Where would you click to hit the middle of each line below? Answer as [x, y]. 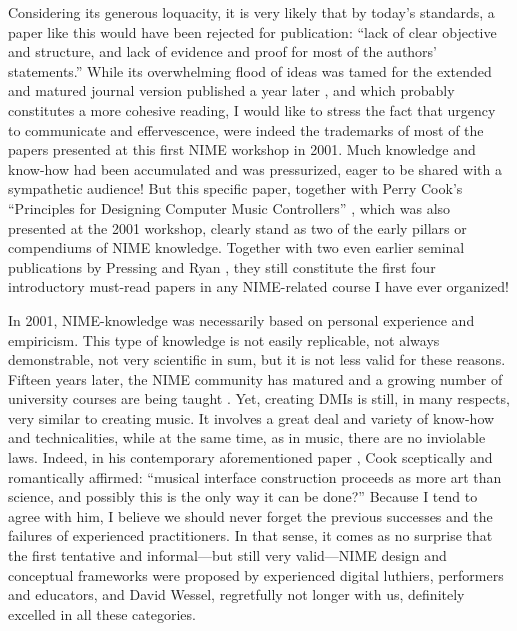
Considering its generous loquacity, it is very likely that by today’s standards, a [251, 12]
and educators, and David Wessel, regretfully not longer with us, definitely [236, 594]
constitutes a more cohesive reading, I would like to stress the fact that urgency [252, 109]
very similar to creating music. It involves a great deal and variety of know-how [251, 417]
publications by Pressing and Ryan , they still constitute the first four [222, 266]
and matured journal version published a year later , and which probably [231, 90]
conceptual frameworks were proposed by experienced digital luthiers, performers [256, 574]
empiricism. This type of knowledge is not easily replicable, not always [224, 339]
